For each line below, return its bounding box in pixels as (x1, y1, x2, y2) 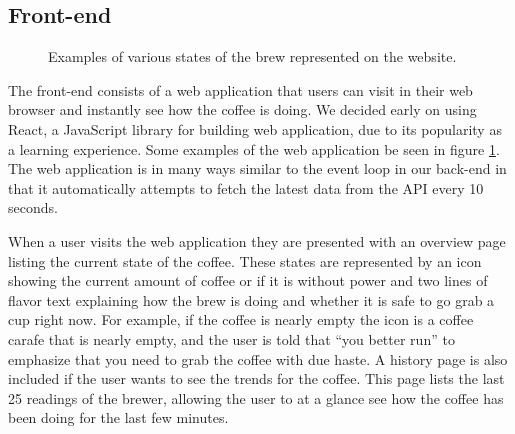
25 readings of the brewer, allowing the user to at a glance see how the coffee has (8, 387, 504, 408)
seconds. (8, 197, 58, 218)
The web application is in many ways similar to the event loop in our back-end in (8, 158, 507, 179)
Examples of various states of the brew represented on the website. (48, 46, 457, 67)
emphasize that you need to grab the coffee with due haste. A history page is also (8, 348, 508, 369)
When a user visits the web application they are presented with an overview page (8, 230, 506, 251)
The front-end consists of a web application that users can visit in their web (8, 79, 473, 100)
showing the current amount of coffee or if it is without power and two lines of (8, 270, 488, 291)
